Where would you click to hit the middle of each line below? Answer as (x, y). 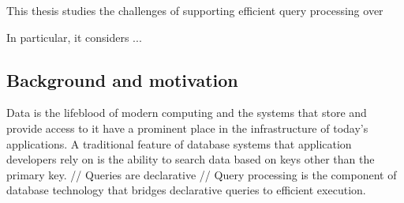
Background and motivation (122, 79)
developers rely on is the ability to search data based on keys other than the (191, 159)
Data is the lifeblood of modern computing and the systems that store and (187, 113)
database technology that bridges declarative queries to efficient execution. (186, 190)
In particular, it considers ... (74, 37)
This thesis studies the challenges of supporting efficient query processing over (195, 10)
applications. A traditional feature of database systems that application (179, 143)
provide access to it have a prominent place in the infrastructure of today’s (187, 128)
